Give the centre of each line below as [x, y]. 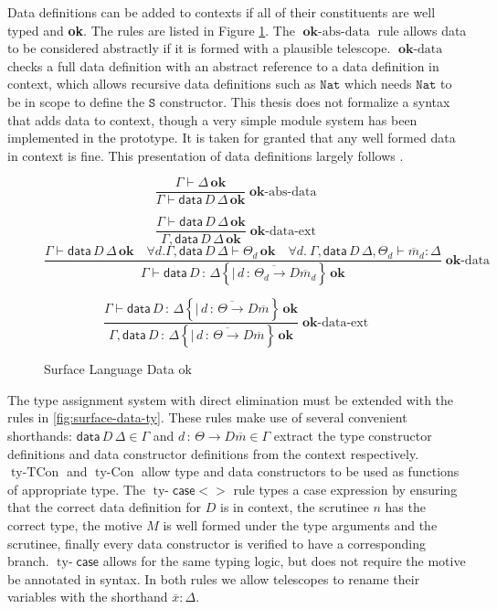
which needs [378, 84]
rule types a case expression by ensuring [345, 489]
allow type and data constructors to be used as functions [300, 471]
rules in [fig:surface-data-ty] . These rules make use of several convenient [207, 417]
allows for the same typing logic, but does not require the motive [284, 561]
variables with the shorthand [88, 597]
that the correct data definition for [105, 507]
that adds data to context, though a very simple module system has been [212, 119]
